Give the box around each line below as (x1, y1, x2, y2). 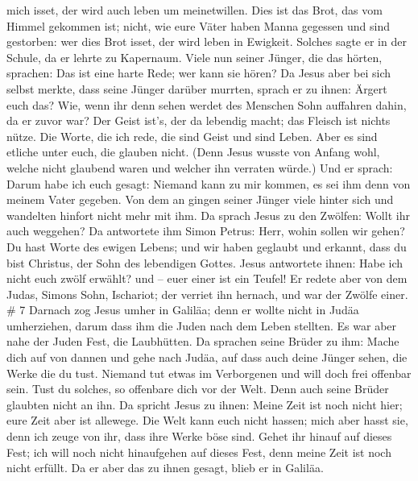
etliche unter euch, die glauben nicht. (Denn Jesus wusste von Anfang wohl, (6, 143, 380, 160)
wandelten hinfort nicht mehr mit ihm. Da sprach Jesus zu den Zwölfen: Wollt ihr (6, 206, 410, 223)
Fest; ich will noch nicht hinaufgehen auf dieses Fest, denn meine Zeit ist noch (6, 443, 391, 460)
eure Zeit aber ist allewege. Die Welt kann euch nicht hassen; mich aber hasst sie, (6, 412, 408, 429)
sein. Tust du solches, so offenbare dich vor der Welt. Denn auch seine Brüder (6, 380, 389, 397)
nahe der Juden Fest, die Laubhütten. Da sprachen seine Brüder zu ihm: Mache (6, 333, 399, 350)
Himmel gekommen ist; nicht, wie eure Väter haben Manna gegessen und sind (6, 17, 390, 34)
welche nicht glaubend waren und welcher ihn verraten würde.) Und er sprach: (6, 159, 393, 176)
